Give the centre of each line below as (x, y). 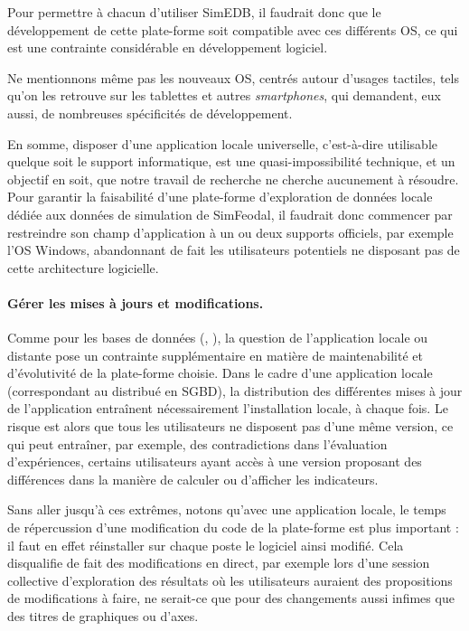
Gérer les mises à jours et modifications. (136, 302)
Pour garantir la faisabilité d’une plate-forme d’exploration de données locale (220, 197)
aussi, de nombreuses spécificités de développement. (150, 113)
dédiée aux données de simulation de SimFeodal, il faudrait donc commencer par (230, 214)
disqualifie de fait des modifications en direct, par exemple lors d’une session (219, 563)
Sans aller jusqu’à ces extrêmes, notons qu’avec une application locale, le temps (227, 509)
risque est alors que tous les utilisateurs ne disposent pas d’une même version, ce (230, 426)
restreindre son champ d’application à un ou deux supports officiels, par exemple (230, 232)
